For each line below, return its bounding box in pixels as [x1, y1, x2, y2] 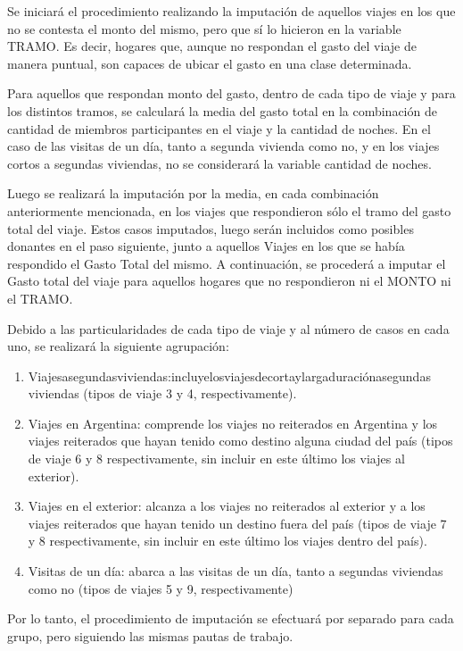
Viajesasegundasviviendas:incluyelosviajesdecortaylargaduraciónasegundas [28, 366, 431, 385]
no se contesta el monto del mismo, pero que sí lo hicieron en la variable [7, 19, 401, 38]
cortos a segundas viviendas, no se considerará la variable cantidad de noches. [7, 154, 432, 172]
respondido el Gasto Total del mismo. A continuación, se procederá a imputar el [7, 254, 446, 272]
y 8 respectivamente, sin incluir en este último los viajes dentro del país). [28, 531, 427, 550]
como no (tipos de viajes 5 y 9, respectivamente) [28, 579, 294, 597]
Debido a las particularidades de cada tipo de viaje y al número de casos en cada [7, 319, 450, 338]
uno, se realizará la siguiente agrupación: [7, 337, 229, 355]
